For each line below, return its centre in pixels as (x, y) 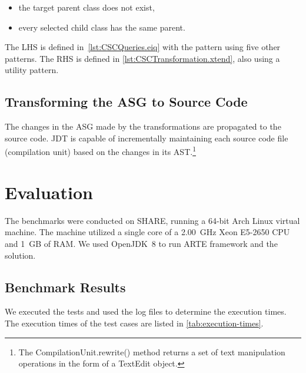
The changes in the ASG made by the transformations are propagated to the (143, 126)
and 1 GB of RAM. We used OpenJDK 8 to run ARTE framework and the (141, 243)
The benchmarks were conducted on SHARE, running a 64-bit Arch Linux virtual (152, 220)
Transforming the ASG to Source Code (126, 102)
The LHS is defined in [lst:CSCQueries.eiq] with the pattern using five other (143, 47)
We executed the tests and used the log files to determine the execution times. (146, 311)
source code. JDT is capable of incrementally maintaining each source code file (147, 138)
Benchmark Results (65, 287)
